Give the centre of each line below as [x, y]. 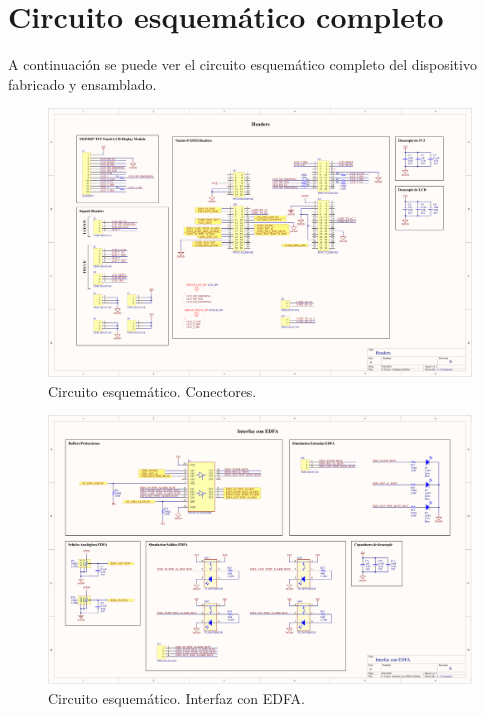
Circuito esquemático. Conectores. [152, 390]
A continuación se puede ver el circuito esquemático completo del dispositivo [242, 64]
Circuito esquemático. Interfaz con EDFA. [177, 697]
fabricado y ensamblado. [82, 83]
